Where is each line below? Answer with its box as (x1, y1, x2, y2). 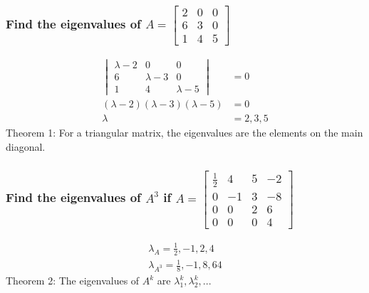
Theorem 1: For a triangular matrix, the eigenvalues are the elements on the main (6, 125, 363, 140)
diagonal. (6, 139, 46, 154)
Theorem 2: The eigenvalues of (6, 273, 140, 288)
